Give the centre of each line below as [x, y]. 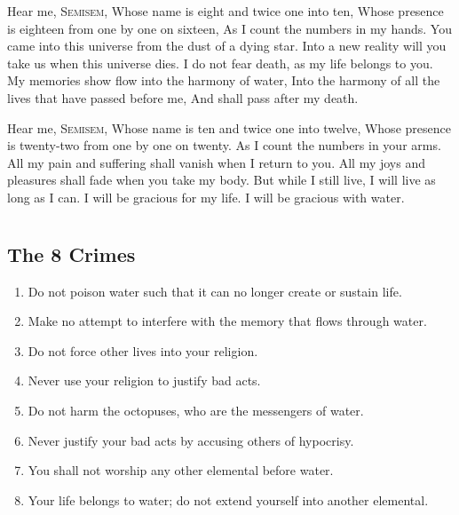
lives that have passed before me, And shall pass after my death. [183, 97]
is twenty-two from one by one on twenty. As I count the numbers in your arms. [224, 145]
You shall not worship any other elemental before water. [181, 470]
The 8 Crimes [71, 254]
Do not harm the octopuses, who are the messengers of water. [196, 410]
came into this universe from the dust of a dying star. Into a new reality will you [227, 46]
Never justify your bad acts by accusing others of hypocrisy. [191, 440]
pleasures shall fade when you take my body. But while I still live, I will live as [222, 180]
